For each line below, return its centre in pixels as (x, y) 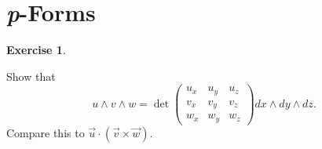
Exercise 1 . (36, 50)
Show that (31, 76)
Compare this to (46, 132)
